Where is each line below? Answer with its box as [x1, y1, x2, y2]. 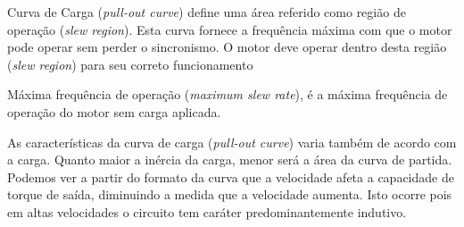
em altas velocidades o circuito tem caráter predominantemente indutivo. [7, 202, 407, 221]
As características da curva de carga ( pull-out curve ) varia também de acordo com [7, 132, 457, 151]
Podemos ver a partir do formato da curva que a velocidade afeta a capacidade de [7, 167, 454, 186]
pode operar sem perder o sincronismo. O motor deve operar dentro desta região [7, 38, 447, 56]
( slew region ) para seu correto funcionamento [7, 55, 253, 73]
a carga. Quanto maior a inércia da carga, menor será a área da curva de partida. [7, 150, 452, 169]
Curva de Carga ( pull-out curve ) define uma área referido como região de [7, 3, 406, 21]
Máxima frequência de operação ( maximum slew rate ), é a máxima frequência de [7, 85, 448, 104]
